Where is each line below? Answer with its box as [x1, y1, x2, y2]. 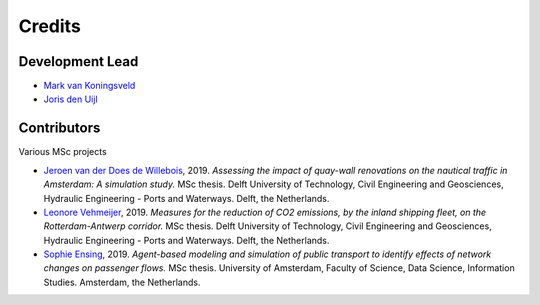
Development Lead [18, 53, 139, 70]
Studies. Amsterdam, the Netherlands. [43, 276, 201, 288]
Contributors [18, 120, 101, 137]
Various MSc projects [18, 146, 107, 158]
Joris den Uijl [43, 93, 99, 105]
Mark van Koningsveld [43, 80, 136, 92]
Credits [18, 15, 82, 37]
